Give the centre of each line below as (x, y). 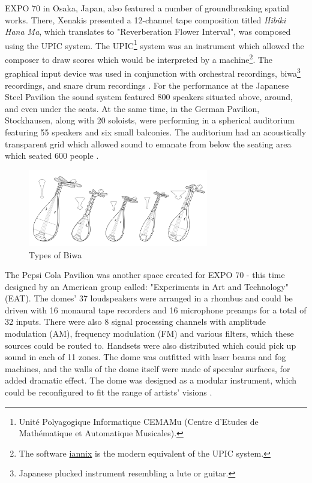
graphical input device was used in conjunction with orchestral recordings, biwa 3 (153, 72)
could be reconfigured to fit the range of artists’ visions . (109, 392)
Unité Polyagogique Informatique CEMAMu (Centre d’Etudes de (139, 421)
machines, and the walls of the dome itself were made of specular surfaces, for (148, 368)
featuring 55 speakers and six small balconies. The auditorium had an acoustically (156, 132)
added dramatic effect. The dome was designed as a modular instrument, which (151, 380)
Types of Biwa (55, 254)
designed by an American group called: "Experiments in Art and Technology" (147, 286)
